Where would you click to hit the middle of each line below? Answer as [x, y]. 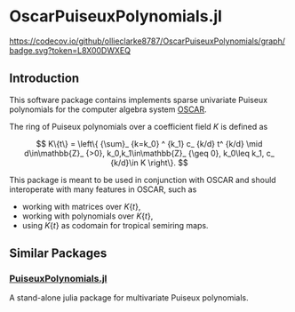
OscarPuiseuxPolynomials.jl [116, 16]
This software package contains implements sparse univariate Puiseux [139, 100]
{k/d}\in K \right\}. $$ [149, 163]
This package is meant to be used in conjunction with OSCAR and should [143, 180]
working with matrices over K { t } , [81, 206]
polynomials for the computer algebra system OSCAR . [108, 109]
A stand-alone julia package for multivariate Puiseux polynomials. [129, 298]
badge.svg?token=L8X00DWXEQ [70, 50]
